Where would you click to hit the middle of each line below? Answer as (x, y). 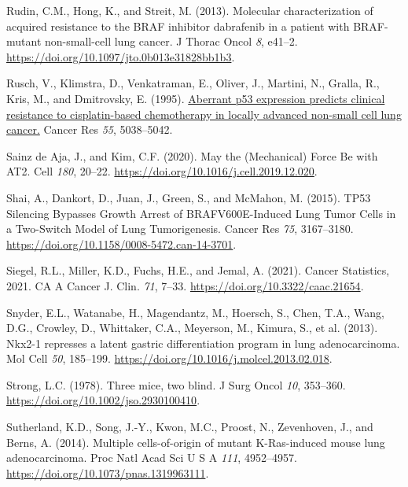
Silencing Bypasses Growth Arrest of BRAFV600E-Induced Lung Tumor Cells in (201, 213)
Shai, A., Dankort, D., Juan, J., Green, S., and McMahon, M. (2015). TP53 (189, 197)
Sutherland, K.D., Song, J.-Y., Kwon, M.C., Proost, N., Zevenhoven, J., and (190, 427)
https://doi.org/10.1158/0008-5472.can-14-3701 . (121, 243)
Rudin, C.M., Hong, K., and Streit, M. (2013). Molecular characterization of (190, 10)
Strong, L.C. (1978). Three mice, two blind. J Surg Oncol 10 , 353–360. (176, 384)
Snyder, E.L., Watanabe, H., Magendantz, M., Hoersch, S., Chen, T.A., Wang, (195, 312)
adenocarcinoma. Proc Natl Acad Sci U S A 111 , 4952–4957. (152, 457)
